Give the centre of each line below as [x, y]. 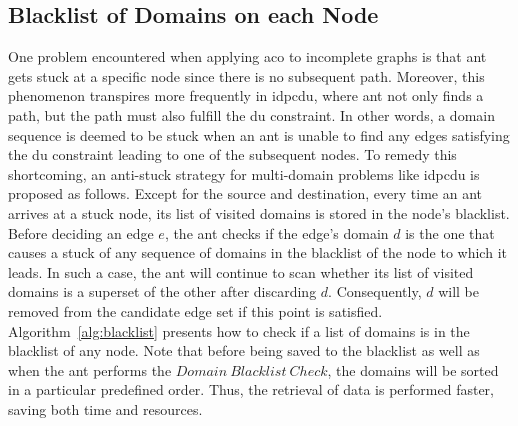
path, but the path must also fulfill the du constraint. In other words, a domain [251, 114]
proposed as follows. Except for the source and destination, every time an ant [245, 193]
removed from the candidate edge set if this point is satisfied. [195, 310]
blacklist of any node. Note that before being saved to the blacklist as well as [244, 350]
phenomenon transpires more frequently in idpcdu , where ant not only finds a [246, 95]
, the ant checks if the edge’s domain [276, 232]
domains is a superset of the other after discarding [162, 291]
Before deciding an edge [81, 232]
